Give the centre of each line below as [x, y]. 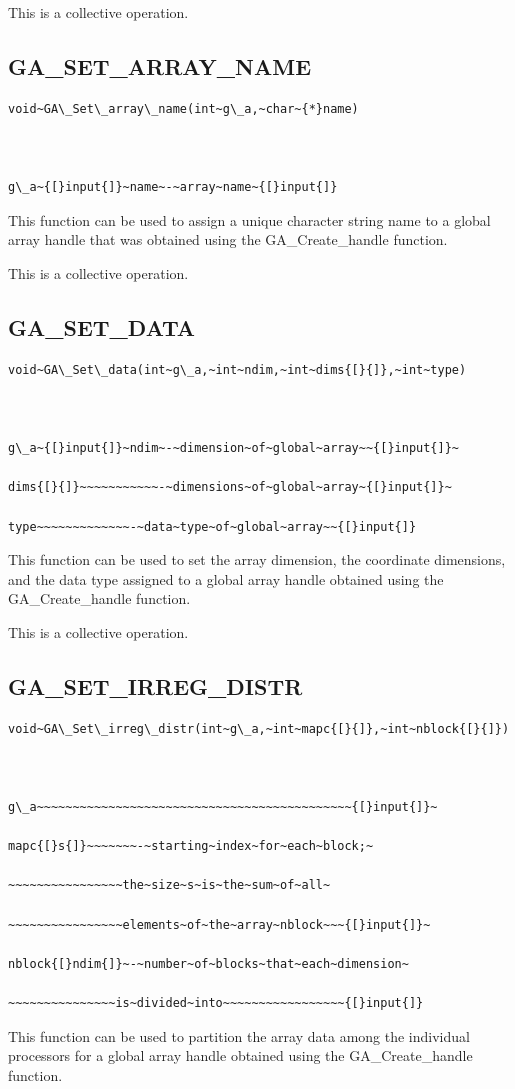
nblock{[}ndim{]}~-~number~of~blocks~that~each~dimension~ [208, 963]
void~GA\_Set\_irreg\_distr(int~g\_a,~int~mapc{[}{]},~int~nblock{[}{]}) [259, 728]
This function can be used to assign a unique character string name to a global [249, 219]
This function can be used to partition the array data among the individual [239, 1035]
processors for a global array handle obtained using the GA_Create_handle [240, 1055]
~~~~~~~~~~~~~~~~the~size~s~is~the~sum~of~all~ [169, 885]
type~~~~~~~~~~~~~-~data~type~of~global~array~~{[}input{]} [212, 526]
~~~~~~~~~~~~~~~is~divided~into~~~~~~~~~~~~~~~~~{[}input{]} [216, 1002]
